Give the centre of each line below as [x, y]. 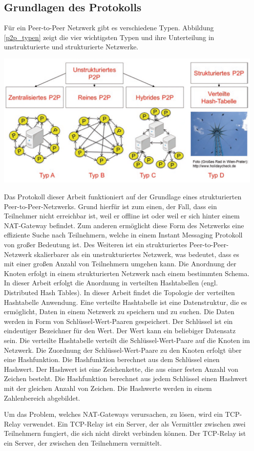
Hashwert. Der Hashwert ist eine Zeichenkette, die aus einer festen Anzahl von [121, 369]
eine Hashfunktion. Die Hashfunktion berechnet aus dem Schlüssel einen [112, 359]
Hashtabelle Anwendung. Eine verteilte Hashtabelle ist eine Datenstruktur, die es [126, 302]
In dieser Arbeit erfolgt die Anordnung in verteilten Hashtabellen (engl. [111, 283]
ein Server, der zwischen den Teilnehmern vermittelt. [83, 442]
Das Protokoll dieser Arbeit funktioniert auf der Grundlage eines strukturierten [123, 197]
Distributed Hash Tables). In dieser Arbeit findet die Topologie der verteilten [119, 292]
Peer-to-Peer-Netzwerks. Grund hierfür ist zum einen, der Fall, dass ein [111, 206]
